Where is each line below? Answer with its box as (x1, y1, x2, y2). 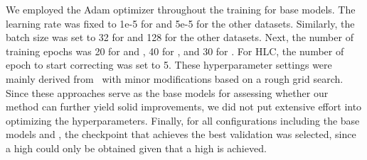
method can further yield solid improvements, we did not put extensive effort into (6, 99, 362, 114)
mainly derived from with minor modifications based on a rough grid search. (6, 71, 344, 86)
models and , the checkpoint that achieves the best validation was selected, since (6, 127, 356, 142)
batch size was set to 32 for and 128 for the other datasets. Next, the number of (6, 30, 353, 45)
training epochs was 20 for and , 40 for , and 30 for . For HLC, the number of (6, 43, 344, 58)
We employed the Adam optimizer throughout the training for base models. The (6, 2, 356, 16)
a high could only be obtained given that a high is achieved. (6, 140, 267, 155)
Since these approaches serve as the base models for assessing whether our (6, 85, 329, 100)
